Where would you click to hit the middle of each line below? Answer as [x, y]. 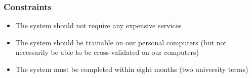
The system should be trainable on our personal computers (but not [121, 42]
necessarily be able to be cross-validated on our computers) [107, 52]
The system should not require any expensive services [98, 25]
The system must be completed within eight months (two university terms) [132, 69]
